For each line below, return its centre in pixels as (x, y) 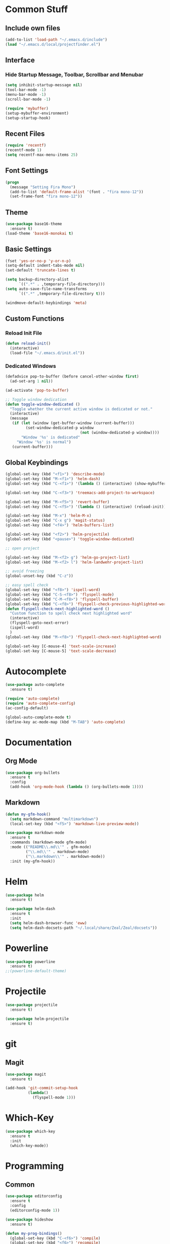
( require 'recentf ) (26, 146)
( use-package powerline (30, 962)
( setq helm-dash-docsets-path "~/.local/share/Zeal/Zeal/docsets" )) (83, 928)
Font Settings (27, 171)
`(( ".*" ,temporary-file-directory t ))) (62, 293)
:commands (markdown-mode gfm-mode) (48, 842)
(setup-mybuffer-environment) (37, 113)
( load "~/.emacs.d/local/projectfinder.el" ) (53, 44)
